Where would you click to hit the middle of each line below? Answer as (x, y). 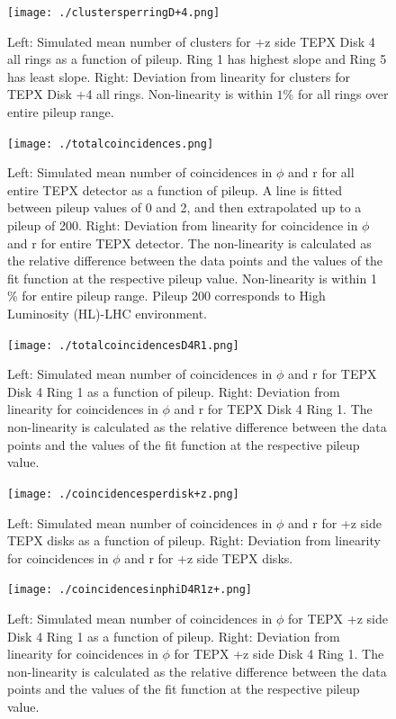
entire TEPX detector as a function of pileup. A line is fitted (175, 189)
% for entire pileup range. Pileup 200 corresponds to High (166, 296)
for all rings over (343, 94)
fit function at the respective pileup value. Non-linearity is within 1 (192, 278)
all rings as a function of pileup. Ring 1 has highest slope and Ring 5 (197, 59)
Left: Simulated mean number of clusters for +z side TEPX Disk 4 (191, 41)
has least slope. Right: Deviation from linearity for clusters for (179, 76)
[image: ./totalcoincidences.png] (111, 144)
